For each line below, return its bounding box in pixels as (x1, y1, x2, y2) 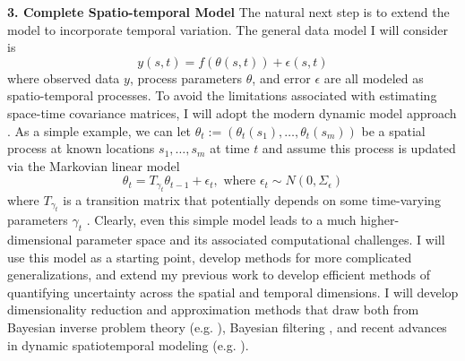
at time (210, 139, 250, 158)
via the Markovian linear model (7, 156, 180, 175)
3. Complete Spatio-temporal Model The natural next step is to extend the (7, 3, 450, 21)
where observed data (7, 68, 120, 87)
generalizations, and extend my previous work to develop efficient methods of (7, 265, 431, 284)
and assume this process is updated (262, 139, 456, 158)
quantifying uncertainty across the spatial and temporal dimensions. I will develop (7, 282, 459, 301)
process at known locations (7, 139, 155, 158)
